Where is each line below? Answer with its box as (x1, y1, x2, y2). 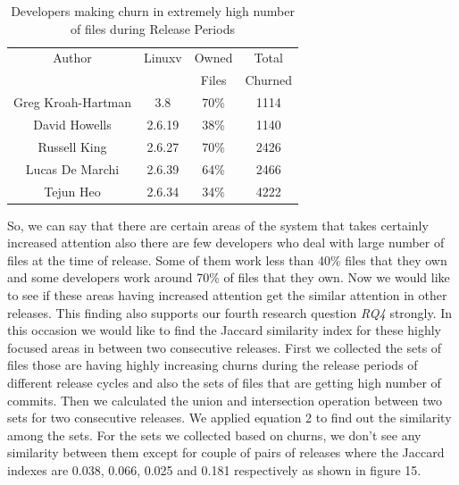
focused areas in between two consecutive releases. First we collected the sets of (7, 338, 442, 356)
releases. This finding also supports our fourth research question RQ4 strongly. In (7, 303, 453, 322)
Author (53, 48, 92, 67)
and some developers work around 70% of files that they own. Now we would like (7, 268, 450, 287)
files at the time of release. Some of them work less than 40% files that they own (7, 250, 447, 269)
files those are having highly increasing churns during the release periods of (7, 355, 418, 374)
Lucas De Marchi (25, 159, 120, 178)
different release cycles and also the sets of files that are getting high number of (7, 372, 441, 391)
